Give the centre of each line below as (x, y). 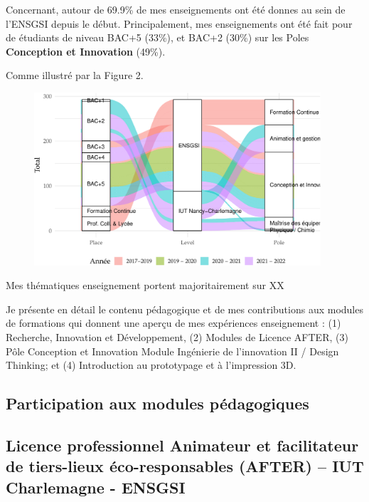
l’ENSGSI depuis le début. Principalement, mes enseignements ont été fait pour (179, 23)
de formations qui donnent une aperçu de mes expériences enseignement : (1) (173, 323)
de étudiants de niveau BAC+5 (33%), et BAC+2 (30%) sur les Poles (157, 37)
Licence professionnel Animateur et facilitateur (182, 445)
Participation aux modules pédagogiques (157, 403)
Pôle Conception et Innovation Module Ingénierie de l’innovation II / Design (172, 351)
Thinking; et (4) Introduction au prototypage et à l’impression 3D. (151, 365)
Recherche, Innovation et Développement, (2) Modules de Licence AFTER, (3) (177, 337)
